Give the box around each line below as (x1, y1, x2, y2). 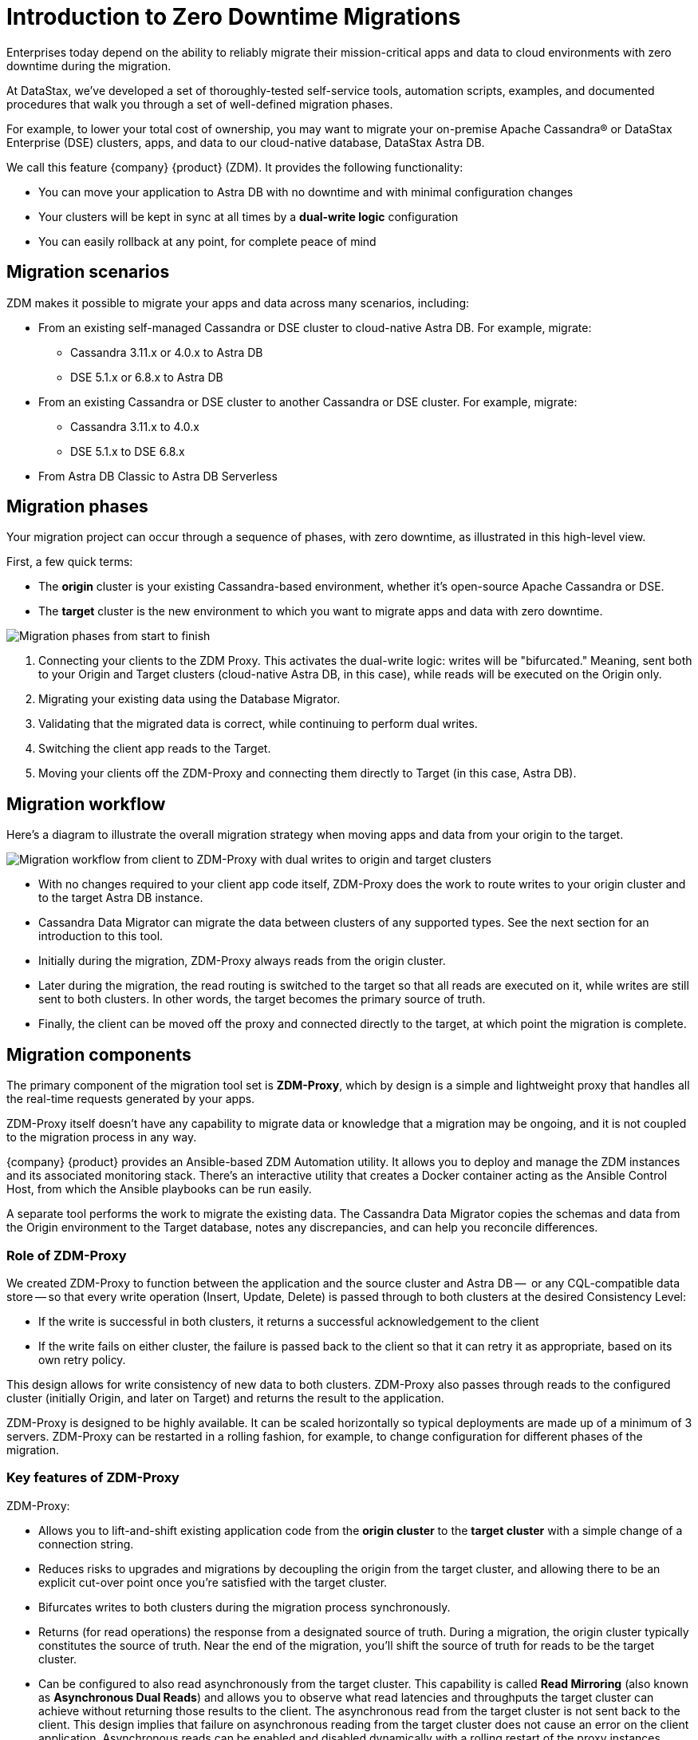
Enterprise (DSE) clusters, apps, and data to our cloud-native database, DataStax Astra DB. (6, 135, 485, 149)
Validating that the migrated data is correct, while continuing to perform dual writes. (38, 717, 478, 731)
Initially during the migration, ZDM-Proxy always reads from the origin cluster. (38, 954, 446, 968)
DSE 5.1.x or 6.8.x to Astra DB (70, 370, 223, 384)
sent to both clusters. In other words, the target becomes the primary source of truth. (38, 992, 486, 1006)
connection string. (38, 1536, 134, 1551)
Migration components (6, 1044, 191, 1065)
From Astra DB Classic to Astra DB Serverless (38, 469, 278, 483)
